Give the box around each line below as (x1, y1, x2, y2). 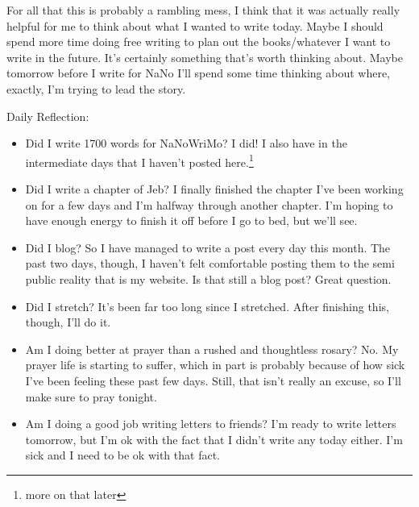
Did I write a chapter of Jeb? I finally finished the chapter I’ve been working (25, 181, 404, 197)
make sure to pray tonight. (25, 388, 157, 405)
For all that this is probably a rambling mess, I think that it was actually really (6, 2, 400, 18)
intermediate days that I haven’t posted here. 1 (25, 151, 254, 170)
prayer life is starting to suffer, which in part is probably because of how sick (25, 356, 405, 373)
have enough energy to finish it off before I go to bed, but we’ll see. (25, 212, 358, 229)
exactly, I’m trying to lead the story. (6, 80, 186, 97)
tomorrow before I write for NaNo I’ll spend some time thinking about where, (6, 64, 390, 81)
